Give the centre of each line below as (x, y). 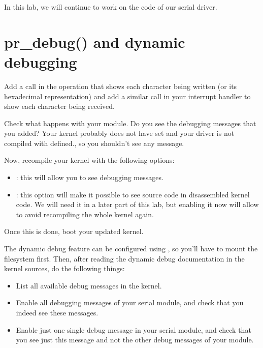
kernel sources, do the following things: (64, 268)
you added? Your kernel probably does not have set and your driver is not (119, 133)
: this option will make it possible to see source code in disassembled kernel (133, 194)
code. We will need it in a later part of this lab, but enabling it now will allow (137, 204)
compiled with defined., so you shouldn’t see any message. (94, 143)
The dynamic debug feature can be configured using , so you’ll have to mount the (131, 249)
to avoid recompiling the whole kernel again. (85, 214)
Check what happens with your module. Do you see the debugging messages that (130, 123)
